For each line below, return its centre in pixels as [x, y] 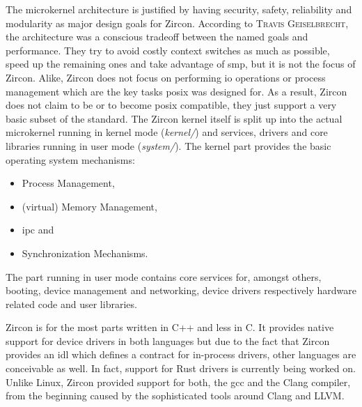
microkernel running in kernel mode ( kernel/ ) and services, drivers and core [167, 132]
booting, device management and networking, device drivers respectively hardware [181, 290]
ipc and [38, 230]
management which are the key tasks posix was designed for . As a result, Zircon [176, 91]
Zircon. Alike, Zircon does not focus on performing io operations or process [166, 77]
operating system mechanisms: [70, 159]
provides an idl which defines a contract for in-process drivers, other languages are [181, 354]
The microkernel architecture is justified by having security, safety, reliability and [179, 9]
